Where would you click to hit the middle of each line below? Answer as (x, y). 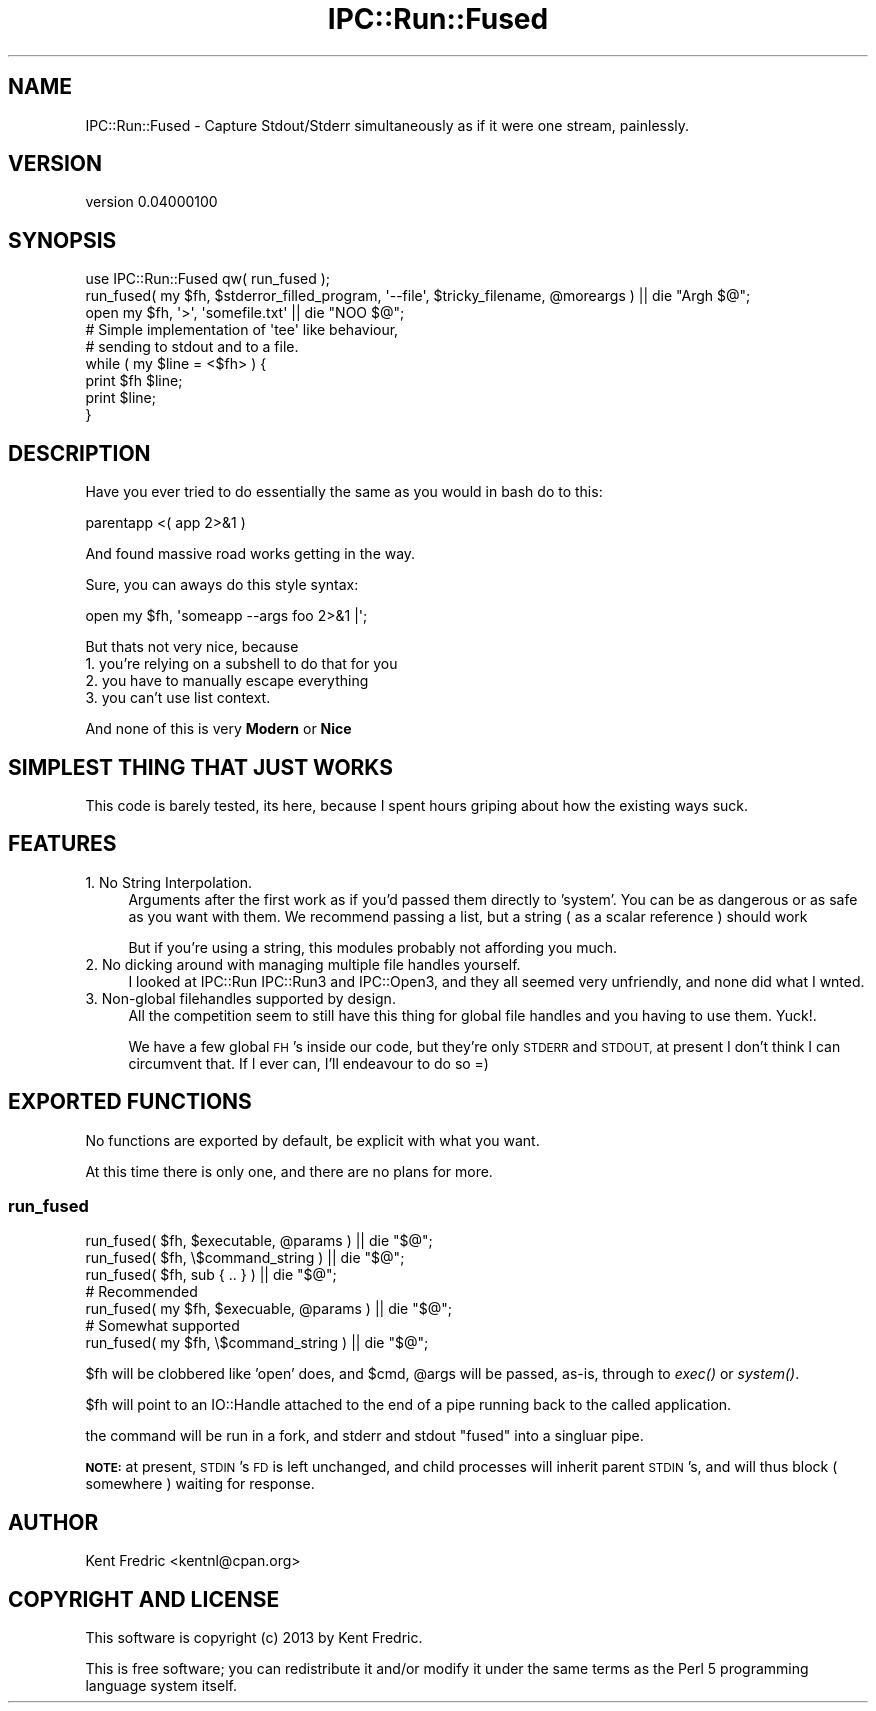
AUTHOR (53, 1522)
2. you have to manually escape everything (227, 681)
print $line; (120, 398)
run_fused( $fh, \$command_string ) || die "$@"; (245, 1258)
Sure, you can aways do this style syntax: (222, 585)
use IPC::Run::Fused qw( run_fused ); (208, 279)
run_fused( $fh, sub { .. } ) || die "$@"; (211, 1275)
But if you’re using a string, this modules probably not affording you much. (373, 947)
